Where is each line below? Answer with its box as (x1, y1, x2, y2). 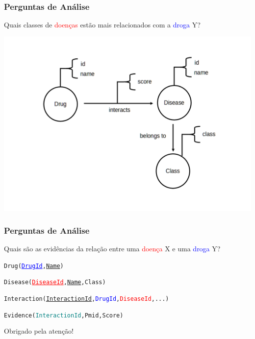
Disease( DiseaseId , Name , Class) (4, 279, 106, 286)
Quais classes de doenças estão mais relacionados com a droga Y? (4, 20, 201, 30)
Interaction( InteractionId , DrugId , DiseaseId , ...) (4, 295, 169, 302)
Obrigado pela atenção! (4, 326, 74, 336)
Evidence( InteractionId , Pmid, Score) (4, 312, 124, 319)
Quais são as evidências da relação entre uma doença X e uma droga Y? (4, 243, 221, 253)
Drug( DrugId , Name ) (4, 262, 64, 269)
